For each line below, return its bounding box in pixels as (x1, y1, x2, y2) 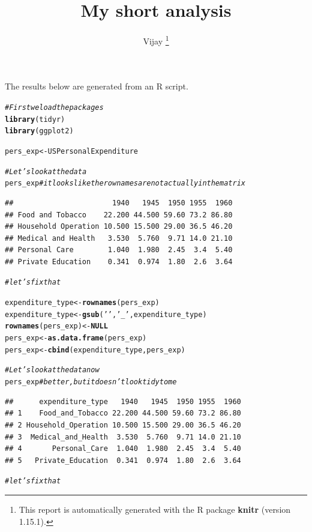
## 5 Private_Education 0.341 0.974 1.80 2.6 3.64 (5, 456, 241, 465)
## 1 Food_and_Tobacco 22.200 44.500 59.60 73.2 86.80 (5, 409, 241, 418)
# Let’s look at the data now (5, 366, 100, 375)
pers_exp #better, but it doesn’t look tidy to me (5, 378, 177, 387)
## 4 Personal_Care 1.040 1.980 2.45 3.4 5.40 (5, 444, 241, 453)
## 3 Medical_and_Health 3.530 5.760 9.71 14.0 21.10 (5, 432, 241, 441)
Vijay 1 (143, 33, 169, 47)
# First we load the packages (5, 103, 104, 112)
